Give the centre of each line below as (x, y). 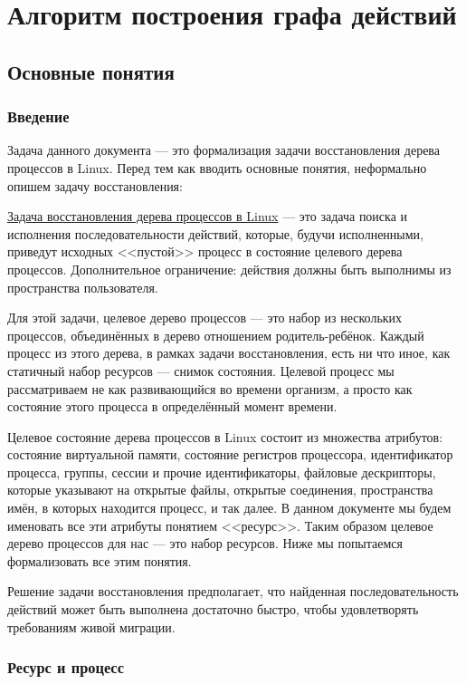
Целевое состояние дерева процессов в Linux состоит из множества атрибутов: (225, 436)
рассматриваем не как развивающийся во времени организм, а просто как (210, 388)
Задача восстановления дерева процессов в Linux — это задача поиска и (208, 216)
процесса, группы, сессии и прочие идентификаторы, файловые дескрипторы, (222, 472)
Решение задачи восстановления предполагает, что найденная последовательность (233, 591)
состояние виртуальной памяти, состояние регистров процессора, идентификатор (230, 454)
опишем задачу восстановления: (95, 185)
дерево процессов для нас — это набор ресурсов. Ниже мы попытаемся (205, 543)
